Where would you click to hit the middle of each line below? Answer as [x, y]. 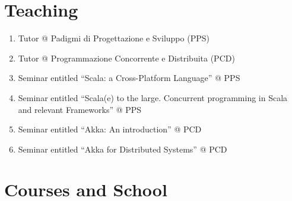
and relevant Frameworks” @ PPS [80, 109]
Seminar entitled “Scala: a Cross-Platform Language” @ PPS [129, 78]
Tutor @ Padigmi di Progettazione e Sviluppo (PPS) [114, 38]
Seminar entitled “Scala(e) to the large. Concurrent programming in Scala [153, 97]
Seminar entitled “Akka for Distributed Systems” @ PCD [123, 149]
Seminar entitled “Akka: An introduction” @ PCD [110, 129]
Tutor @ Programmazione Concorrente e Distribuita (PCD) [126, 58]
